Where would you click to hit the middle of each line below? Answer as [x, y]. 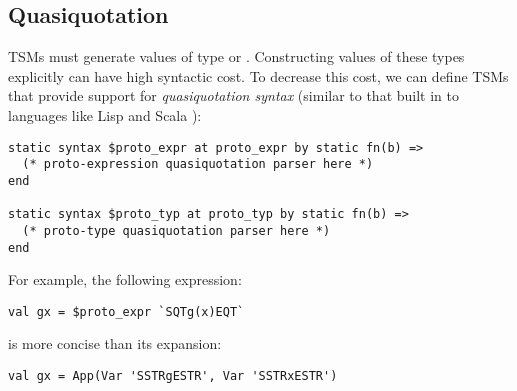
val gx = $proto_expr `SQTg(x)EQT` [126, 311]
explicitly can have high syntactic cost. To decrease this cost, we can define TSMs [258, 75]
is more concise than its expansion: [115, 343]
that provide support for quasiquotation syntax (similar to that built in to [234, 95]
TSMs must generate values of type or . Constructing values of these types [236, 56]
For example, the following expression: [125, 279]
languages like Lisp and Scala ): [105, 114]
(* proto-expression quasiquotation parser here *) [198, 164]
